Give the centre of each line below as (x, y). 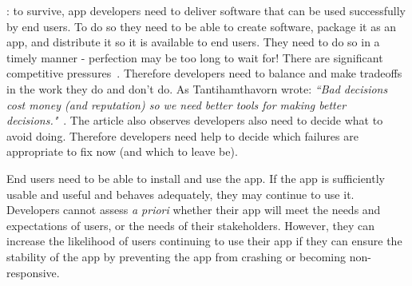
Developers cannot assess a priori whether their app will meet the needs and (194, 210)
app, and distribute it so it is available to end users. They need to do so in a (193, 42)
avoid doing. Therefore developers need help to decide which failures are (182, 135)
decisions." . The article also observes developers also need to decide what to (195, 120)
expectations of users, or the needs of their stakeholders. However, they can (191, 225)
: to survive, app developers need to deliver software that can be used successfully (206, 10)
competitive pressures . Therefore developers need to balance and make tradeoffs (204, 73)
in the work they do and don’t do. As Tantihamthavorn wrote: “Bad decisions (197, 88)
